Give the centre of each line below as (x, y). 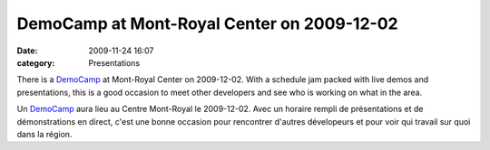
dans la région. (44, 134)
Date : (27, 51)
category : (36, 62)
